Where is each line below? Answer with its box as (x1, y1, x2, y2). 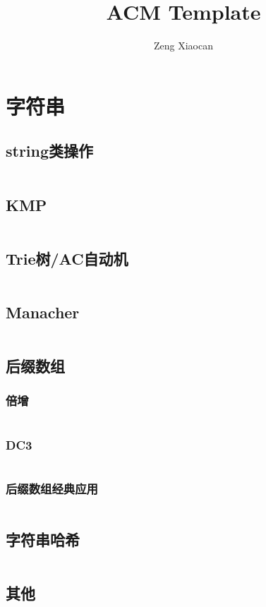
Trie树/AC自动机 (6, 247, 128, 269)
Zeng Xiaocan (154, 38, 213, 53)
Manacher (6, 301, 80, 323)
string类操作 (6, 140, 94, 162)
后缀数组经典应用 (6, 479, 98, 497)
